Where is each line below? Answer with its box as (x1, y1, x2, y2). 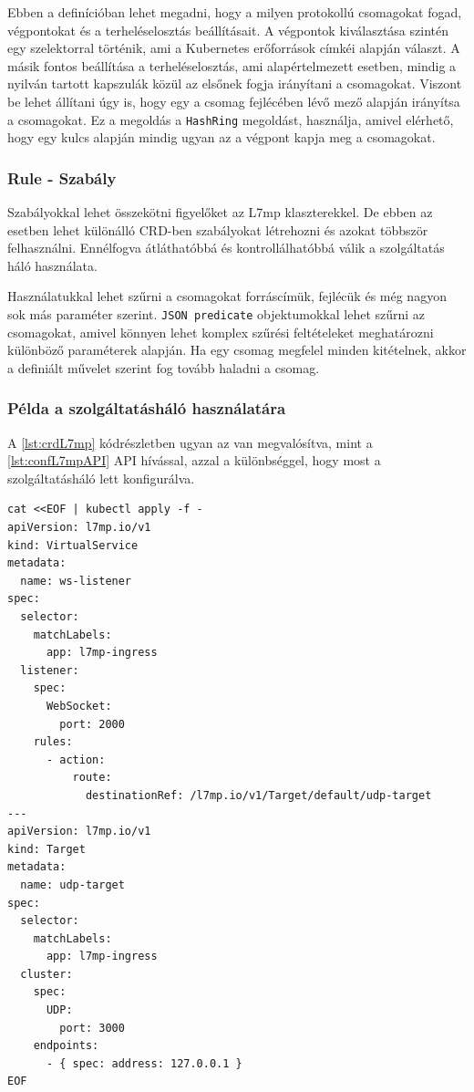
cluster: (20, 967, 73, 981)
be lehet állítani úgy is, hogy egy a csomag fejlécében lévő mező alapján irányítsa (7, 91, 460, 110)
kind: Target (7, 842, 86, 856)
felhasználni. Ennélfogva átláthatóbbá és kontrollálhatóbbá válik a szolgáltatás (7, 238, 445, 257)
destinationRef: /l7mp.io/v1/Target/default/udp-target (85, 788, 432, 802)
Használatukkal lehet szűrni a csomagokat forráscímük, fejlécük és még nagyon (7, 286, 447, 306)
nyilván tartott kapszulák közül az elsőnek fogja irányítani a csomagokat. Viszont (7, 74, 462, 93)
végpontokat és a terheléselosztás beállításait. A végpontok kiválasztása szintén (7, 20, 448, 39)
